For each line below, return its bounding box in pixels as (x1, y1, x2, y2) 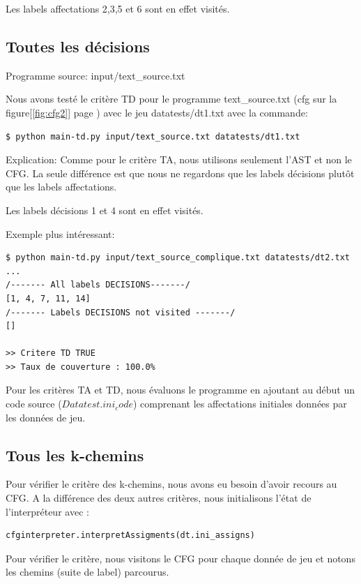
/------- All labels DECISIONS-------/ (6, 280, 190, 290)
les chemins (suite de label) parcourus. (6, 564, 169, 579)
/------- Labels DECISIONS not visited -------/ (6, 307, 236, 317)
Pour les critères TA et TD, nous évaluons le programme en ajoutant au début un (6, 382, 355, 397)
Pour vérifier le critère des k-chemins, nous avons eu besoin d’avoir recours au (6, 477, 337, 491)
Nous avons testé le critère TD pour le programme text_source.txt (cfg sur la (6, 91, 337, 106)
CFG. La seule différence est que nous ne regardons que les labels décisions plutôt (6, 165, 355, 180)
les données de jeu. (6, 410, 86, 424)
